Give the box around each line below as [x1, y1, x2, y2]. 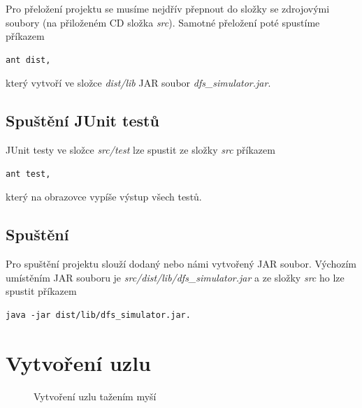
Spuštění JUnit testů [6, 110, 159, 131]
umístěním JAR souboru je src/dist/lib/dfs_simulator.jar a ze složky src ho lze [6, 270, 345, 284]
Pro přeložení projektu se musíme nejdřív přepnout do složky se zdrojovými [6, 1, 330, 15]
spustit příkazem [6, 284, 77, 298]
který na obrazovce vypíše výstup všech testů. [6, 189, 202, 204]
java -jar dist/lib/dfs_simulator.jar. [6, 309, 191, 320]
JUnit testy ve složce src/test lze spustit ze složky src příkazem [6, 143, 275, 157]
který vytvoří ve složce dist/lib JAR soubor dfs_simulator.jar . [6, 75, 271, 90]
